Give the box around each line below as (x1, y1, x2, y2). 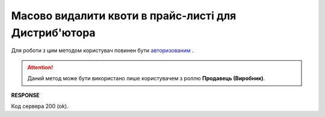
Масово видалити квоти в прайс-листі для (11, 9, 237, 22)
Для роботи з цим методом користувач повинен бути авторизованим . (11, 47, 194, 54)
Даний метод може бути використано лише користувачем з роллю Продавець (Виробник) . (27, 75, 265, 82)
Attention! (27, 63, 54, 71)
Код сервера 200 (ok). (11, 103, 69, 110)
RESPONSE (11, 91, 40, 99)
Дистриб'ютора (11, 26, 96, 39)
